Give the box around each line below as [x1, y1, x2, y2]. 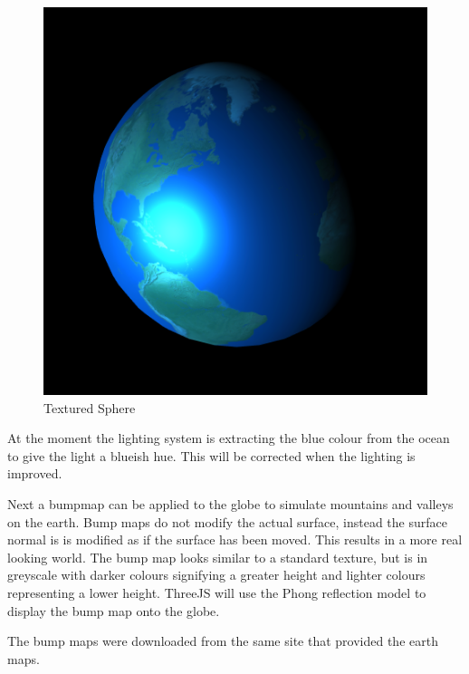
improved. [7, 464, 62, 483]
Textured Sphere [43, 398, 136, 417]
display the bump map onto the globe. [7, 601, 220, 620]
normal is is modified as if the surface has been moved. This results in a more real [7, 530, 463, 549]
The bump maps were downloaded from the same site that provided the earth [7, 631, 438, 650]
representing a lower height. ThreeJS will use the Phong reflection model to [7, 583, 426, 602]
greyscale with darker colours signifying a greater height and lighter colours [7, 565, 426, 584]
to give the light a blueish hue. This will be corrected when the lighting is [7, 446, 416, 465]
